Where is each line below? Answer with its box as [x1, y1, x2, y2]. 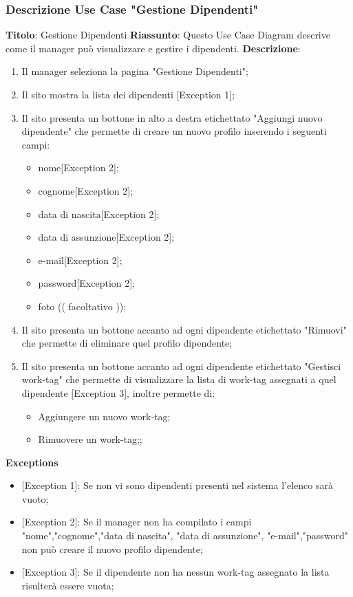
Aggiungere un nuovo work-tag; [38, 409, 171, 423]
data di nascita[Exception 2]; [38, 206, 160, 221]
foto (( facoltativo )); [38, 298, 127, 313]
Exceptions [6, 455, 58, 469]
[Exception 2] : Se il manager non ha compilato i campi [21, 514, 252, 529]
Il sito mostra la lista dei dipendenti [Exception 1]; [21, 87, 235, 101]
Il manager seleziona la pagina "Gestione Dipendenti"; [21, 64, 248, 78]
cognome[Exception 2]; [38, 183, 133, 197]
